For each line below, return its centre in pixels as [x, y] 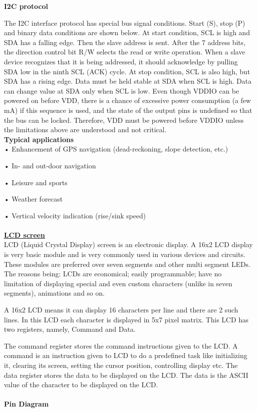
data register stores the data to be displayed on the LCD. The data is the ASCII [126, 375]
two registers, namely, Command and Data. [70, 329]
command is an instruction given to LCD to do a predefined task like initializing [126, 355]
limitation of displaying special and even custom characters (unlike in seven [118, 283]
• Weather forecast [33, 199]
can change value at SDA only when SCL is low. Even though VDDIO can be [122, 90]
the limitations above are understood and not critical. [85, 129]
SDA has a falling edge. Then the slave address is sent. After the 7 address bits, [125, 42]
